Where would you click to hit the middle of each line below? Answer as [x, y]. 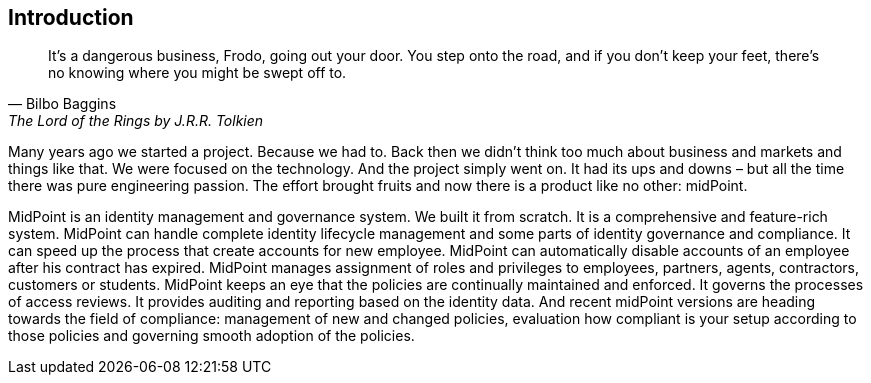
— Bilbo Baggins [62, 104]
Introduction [71, 17]
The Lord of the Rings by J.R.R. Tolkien [136, 121]
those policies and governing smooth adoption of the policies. [211, 336]
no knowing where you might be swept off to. [197, 73]
